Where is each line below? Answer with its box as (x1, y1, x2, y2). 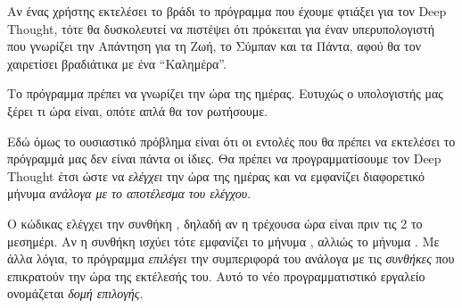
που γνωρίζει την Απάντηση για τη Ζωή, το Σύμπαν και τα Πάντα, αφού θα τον (7, 37, 421, 55)
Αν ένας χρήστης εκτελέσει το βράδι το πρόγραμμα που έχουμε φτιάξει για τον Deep (7, 2, 447, 20)
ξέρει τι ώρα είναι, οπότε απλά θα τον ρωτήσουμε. (7, 101, 268, 120)
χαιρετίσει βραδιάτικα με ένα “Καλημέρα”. (7, 54, 227, 72)
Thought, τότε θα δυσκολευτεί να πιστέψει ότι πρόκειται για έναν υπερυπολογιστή (7, 19, 434, 37)
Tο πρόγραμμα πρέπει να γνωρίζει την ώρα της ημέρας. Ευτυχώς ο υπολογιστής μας (7, 84, 443, 103)
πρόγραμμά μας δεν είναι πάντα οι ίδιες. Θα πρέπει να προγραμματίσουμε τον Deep (7, 149, 441, 168)
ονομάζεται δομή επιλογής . (7, 284, 144, 303)
